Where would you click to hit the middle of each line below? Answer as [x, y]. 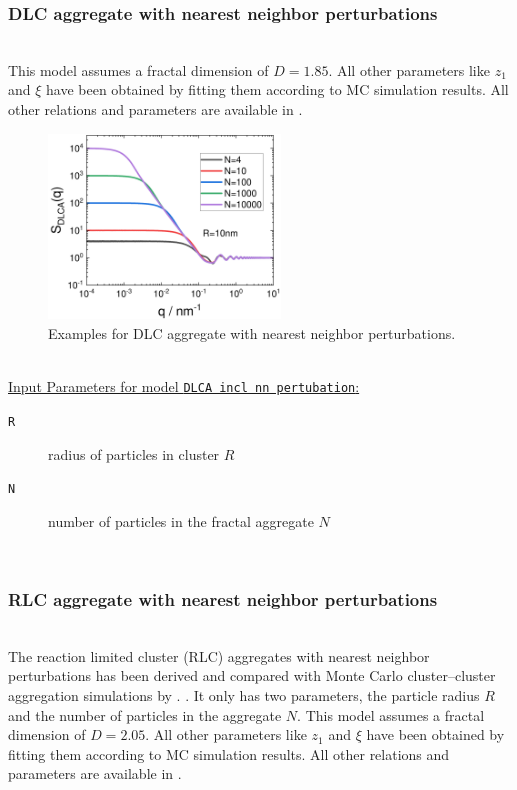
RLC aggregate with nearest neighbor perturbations [223, 598]
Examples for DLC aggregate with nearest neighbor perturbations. [252, 333]
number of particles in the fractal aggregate [181, 520]
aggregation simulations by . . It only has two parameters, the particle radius [244, 694]
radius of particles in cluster [134, 453]
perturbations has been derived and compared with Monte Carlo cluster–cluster [252, 675]
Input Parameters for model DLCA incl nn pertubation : [184, 386]
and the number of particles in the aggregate [145, 714]
